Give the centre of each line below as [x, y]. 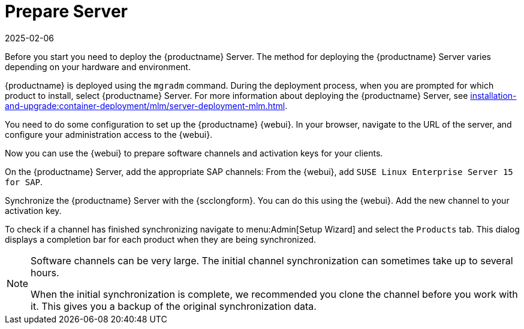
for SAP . [24, 182]
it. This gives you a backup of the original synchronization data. [174, 306]
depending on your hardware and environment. [98, 67]
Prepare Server [66, 11]
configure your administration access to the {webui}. [109, 134]
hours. [45, 272]
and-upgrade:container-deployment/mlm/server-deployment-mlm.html [145, 105]
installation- [493, 95]
